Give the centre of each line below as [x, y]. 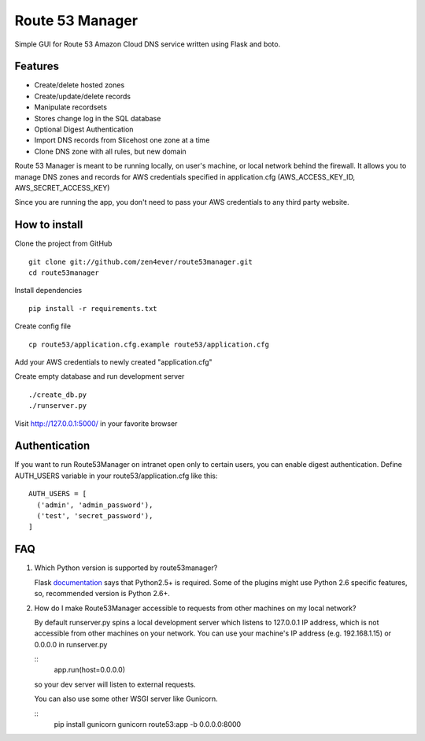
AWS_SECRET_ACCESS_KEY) [62, 187]
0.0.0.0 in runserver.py [71, 644]
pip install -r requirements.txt [93, 308]
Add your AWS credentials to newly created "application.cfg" [113, 362]
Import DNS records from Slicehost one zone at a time [122, 140]
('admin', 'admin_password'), [95, 505]
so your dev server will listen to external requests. [115, 684]
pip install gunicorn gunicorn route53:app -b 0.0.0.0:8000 [148, 724]
